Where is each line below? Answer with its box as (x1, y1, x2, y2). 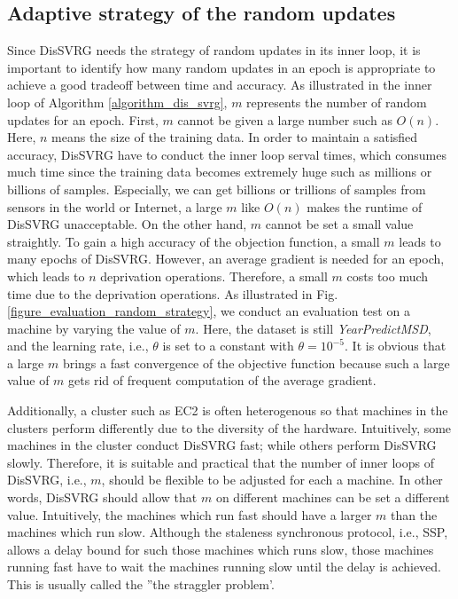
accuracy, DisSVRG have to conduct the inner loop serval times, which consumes (7, 145, 447, 163)
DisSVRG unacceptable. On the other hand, (7, 215, 247, 233)
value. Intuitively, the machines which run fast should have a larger (7, 505, 372, 524)
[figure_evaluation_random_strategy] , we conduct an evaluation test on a (7, 302, 410, 320)
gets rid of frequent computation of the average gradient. (68, 371, 376, 390)
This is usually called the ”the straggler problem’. (7, 575, 275, 594)
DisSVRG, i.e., (7, 470, 87, 489)
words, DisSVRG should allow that (7, 488, 198, 507)
